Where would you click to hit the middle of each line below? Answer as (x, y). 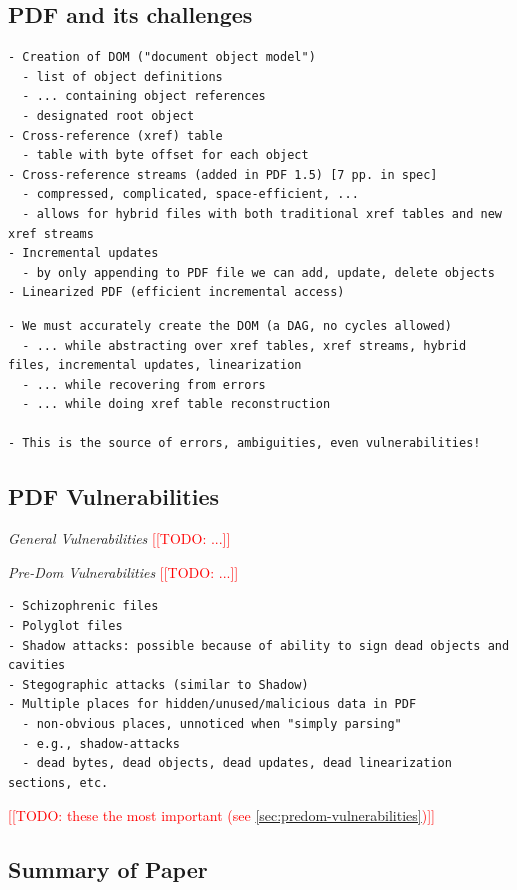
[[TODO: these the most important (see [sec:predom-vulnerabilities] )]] (221, 815)
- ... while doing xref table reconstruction (176, 404)
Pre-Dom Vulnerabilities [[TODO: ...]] (123, 571)
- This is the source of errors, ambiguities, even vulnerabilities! (244, 443)
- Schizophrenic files (83, 606)
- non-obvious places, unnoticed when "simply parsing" (212, 724)
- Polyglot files (65, 626)
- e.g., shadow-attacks (101, 743)
